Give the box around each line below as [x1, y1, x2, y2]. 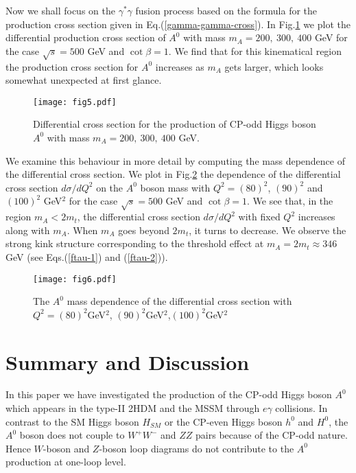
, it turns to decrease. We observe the [189, 222, 346, 237]
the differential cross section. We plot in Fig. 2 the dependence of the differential [5, 167, 341, 181]
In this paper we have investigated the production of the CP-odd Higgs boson [5, 387, 332, 402]
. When [67, 222, 98, 237]
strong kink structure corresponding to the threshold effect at [5, 236, 264, 251]
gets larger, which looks [224, 59, 324, 73]
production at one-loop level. [5, 454, 126, 469]
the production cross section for [5, 59, 139, 73]
